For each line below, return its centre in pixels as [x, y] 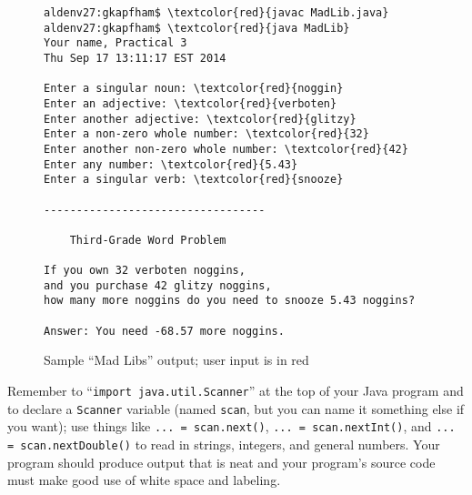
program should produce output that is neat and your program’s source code [221, 462]
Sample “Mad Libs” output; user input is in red [176, 360]
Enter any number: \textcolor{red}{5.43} [171, 164]
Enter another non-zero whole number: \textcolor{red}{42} [226, 149]
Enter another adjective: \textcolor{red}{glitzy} [200, 119]
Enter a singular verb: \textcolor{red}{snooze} [194, 180]
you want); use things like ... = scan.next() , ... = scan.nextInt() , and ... [231, 426]
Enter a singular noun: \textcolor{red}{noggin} [194, 89]
